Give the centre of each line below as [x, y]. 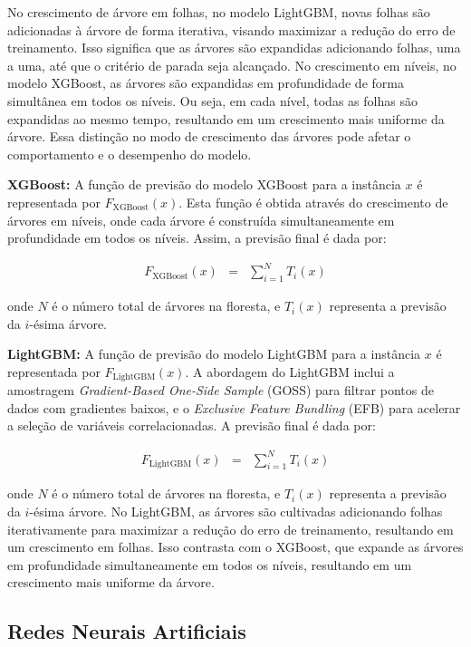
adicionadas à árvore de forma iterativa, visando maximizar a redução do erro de [231, 29]
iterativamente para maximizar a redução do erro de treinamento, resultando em [231, 529]
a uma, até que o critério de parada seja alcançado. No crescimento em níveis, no [232, 65]
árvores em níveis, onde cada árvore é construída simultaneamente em [201, 220]
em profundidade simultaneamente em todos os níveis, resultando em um [210, 564]
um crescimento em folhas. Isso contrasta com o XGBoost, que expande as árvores [235, 547]
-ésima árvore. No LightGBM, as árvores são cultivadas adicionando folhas [236, 511]
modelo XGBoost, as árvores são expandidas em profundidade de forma [206, 83]
